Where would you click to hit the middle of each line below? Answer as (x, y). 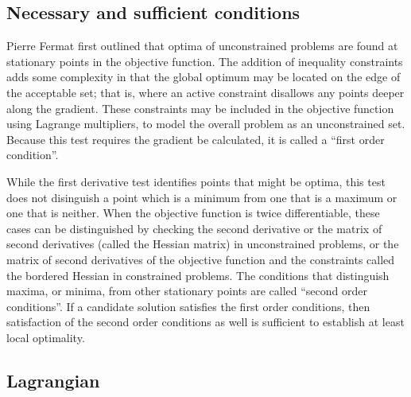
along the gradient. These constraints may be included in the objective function (200, 108)
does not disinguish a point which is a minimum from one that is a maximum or (202, 197)
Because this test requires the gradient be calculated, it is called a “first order (196, 139)
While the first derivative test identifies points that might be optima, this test (196, 181)
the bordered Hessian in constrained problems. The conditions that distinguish (198, 275)
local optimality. (46, 337)
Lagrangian (53, 380)
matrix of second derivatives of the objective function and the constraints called (201, 259)
